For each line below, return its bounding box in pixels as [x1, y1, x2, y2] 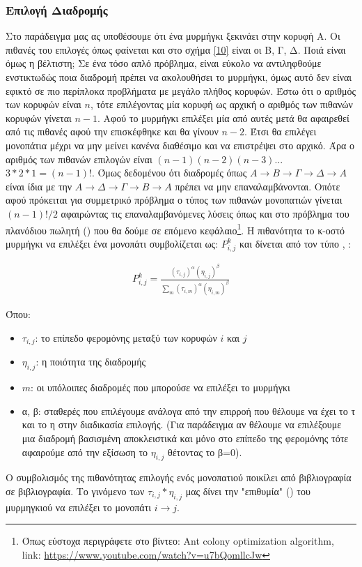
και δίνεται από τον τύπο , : [239, 236, 352, 250]
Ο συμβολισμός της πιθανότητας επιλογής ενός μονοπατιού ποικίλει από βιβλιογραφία [6, 470, 352, 485]
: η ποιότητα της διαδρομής [36, 354, 146, 369]
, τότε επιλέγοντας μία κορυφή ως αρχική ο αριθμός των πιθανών [90, 97, 353, 112]
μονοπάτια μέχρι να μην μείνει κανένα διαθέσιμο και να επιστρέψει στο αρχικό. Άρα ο [6, 137, 354, 152]
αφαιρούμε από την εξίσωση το [22, 444, 148, 459]
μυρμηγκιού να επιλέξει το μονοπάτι [6, 499, 152, 514]
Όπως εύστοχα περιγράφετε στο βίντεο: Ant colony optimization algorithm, [22, 534, 334, 548]
